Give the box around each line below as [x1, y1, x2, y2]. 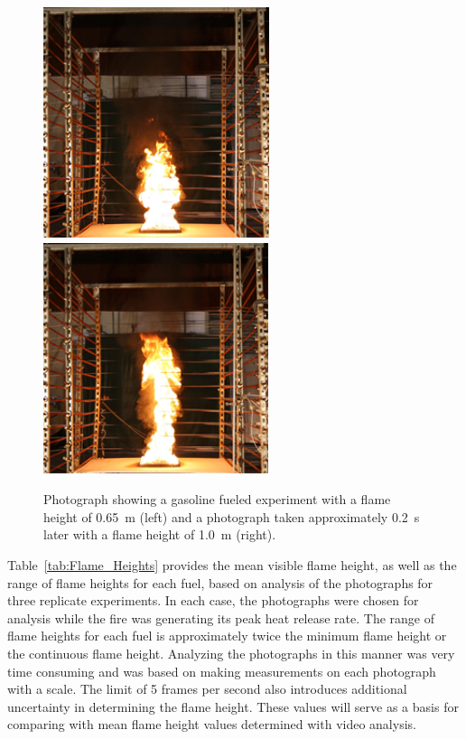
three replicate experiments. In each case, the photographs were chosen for [7, 591, 419, 610]
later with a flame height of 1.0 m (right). [43, 525, 276, 544]
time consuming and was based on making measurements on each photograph [7, 661, 436, 680]
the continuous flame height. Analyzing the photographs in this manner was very [7, 643, 455, 662]
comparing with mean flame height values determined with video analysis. [7, 715, 416, 734]
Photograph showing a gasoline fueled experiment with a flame [43, 490, 391, 509]
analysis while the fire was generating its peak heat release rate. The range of [7, 608, 435, 627]
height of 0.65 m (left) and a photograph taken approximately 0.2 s [43, 507, 420, 526]
